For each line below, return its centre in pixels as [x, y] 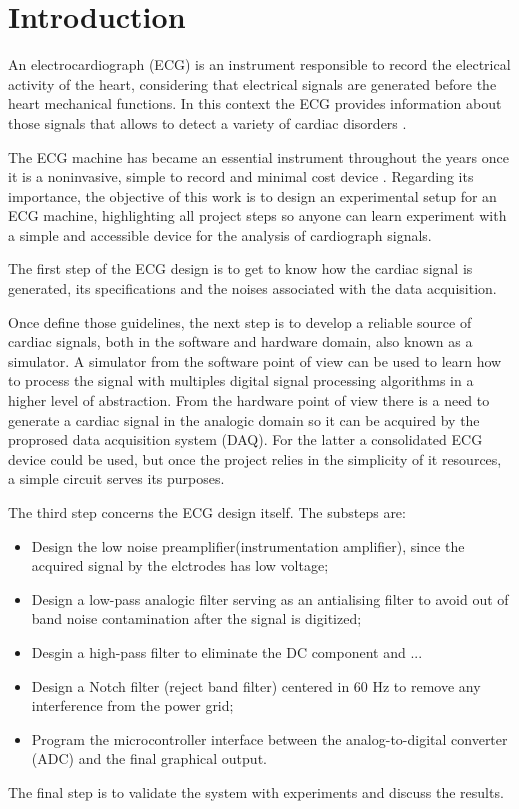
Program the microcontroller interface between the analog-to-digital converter [269, 738]
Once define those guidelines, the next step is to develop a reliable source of [240, 321]
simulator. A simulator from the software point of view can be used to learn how [255, 360]
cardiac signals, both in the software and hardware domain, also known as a [240, 341]
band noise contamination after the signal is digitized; [196, 618]
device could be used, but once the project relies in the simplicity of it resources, [255, 458]
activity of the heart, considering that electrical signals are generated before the [252, 83]
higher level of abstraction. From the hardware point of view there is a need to [249, 400]
